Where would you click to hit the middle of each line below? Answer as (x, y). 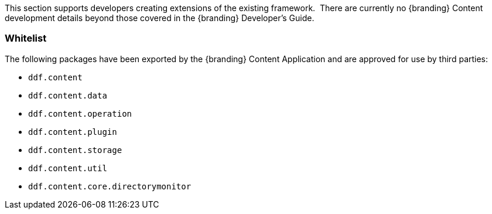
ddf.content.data (68, 95)
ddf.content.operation (80, 113)
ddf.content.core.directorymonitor (110, 186)
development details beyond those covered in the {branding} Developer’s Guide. (160, 18)
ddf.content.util (68, 168)
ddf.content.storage (75, 150)
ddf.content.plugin (73, 132)
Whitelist (26, 38)
